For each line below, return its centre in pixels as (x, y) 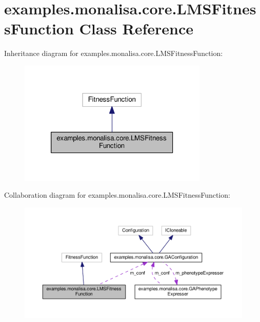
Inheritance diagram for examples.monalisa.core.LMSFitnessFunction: (114, 53)
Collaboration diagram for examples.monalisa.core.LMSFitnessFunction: (117, 195)
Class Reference (136, 29)
